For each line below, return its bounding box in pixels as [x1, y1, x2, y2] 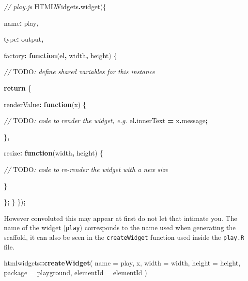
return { [4, 82, 31, 93]
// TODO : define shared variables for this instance [4, 66, 155, 77]
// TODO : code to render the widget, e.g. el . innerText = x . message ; [4, 115, 208, 125]
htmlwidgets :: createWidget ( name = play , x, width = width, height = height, [4, 258, 241, 268]
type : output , [4, 34, 44, 44]
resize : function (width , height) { [4, 148, 103, 158]
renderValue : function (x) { [4, 99, 86, 109]
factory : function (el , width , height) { [4, 50, 117, 60]
